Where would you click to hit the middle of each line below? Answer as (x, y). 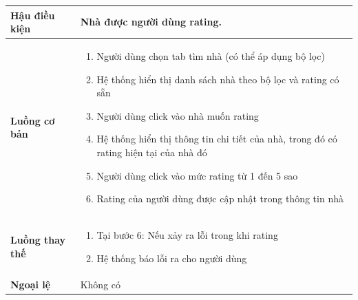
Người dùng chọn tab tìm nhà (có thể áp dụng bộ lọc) (211, 55)
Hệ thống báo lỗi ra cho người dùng (172, 258)
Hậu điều (33, 15)
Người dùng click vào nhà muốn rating (178, 115)
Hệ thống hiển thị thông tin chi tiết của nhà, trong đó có (217, 139)
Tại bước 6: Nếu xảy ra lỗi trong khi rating (187, 234)
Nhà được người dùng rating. (151, 22)
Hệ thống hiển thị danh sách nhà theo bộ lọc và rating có (218, 79)
